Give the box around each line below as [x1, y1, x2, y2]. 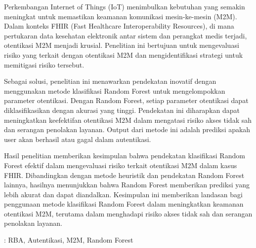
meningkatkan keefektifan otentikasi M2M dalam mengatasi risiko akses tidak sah [4, 114, 252, 125]
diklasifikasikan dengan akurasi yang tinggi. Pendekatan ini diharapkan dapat [4, 105, 240, 115]
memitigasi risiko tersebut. [4, 59, 85, 70]
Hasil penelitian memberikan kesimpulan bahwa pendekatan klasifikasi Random [4, 150, 245, 161]
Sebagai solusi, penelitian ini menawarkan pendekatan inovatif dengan [4, 76, 216, 86]
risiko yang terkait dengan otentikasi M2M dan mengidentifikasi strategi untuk [4, 49, 243, 60]
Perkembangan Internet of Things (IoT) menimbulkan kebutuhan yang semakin [4, 1, 245, 11]
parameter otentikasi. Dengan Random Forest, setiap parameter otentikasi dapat [4, 95, 249, 106]
